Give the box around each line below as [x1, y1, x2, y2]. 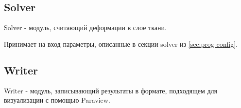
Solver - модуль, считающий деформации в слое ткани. [4, 22, 167, 33]
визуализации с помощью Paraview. [4, 95, 110, 105]
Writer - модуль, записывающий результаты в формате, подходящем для [4, 85, 218, 95]
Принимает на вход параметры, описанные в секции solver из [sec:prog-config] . [4, 38, 238, 49]
